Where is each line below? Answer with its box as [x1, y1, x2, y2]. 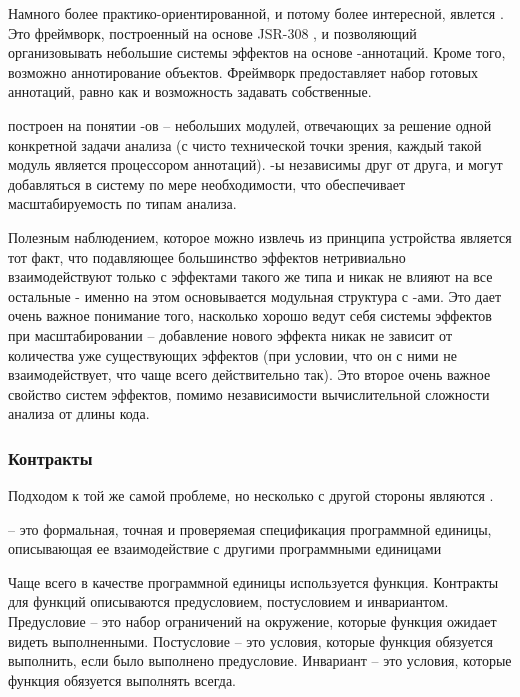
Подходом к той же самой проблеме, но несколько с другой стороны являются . [8, 485, 494, 506]
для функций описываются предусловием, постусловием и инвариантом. [8, 591, 449, 612]
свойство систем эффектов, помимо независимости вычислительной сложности [8, 383, 490, 404]
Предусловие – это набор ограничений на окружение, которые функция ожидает [8, 611, 497, 632]
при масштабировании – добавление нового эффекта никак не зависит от [8, 324, 453, 345]
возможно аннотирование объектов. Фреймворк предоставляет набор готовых [8, 61, 479, 82]
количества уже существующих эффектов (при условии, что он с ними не [8, 344, 457, 365]
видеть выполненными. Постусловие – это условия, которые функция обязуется [8, 630, 493, 651]
